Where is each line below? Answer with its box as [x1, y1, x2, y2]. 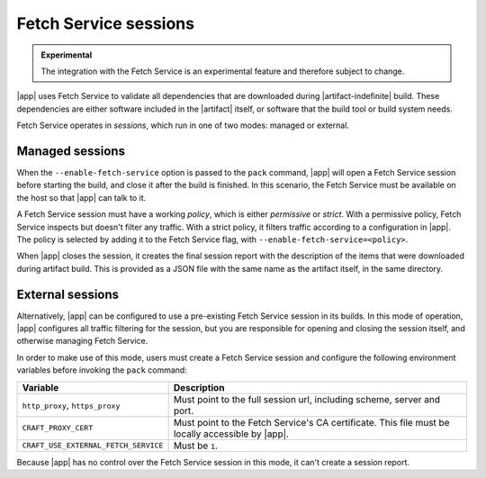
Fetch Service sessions [16, 14, 195, 33]
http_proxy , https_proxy [22, 399, 121, 411]
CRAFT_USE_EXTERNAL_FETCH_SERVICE [22, 441, 164, 450]
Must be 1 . [173, 439, 218, 452]
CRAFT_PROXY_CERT [22, 423, 94, 433]
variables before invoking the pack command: [16, 365, 188, 375]
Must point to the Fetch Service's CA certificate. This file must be [173, 416, 450, 428]
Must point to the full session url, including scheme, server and [173, 392, 441, 405]
